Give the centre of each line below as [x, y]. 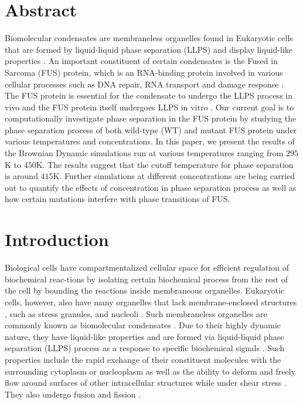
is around [21, 176]
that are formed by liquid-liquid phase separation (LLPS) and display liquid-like [149, 49]
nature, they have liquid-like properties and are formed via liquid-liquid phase [144, 336]
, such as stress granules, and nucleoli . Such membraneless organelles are [136, 313]
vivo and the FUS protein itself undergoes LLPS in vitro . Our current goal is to [149, 107]
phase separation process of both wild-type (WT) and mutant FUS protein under [151, 129]
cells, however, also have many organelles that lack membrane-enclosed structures [151, 302]
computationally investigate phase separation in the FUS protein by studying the [151, 118]
